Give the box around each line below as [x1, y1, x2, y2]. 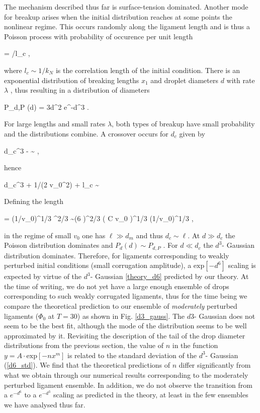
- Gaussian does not [194, 310, 255, 321]
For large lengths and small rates [4, 118, 106, 129]
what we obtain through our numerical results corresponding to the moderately [4, 370, 248, 380]
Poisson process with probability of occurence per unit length [4, 31, 193, 41]
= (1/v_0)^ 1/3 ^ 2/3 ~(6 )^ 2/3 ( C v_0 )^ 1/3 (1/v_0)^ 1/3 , [4, 213, 194, 223]
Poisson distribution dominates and [4, 240, 113, 250]
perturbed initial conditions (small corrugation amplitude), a [4, 260, 192, 270]
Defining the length [4, 196, 64, 206]
